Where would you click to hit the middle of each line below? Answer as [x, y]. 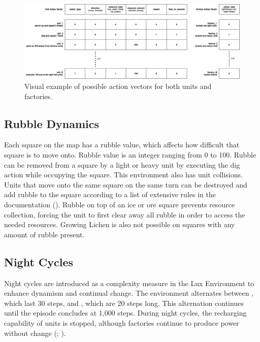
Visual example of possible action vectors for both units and [118, 86]
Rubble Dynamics [52, 123]
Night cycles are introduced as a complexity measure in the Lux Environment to [129, 283]
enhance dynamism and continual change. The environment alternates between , [129, 293]
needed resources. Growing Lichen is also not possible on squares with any [120, 224]
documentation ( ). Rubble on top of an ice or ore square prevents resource [120, 204]
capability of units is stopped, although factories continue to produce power [122, 322]
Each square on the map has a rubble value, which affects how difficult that [122, 145]
